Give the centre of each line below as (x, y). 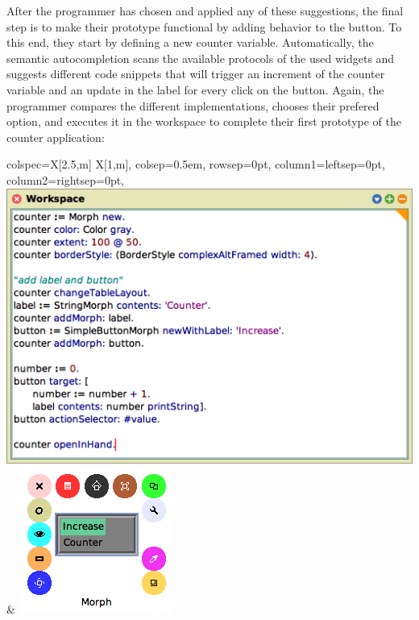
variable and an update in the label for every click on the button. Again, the (195, 89)
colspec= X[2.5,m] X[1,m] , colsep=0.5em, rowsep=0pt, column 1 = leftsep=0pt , (196, 164)
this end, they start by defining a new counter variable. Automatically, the (190, 42)
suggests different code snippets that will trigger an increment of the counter (196, 74)
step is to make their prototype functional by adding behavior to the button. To (204, 26)
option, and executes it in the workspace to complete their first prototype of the (204, 121)
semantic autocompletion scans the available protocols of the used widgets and (201, 58)
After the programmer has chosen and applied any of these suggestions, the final (205, 10)
